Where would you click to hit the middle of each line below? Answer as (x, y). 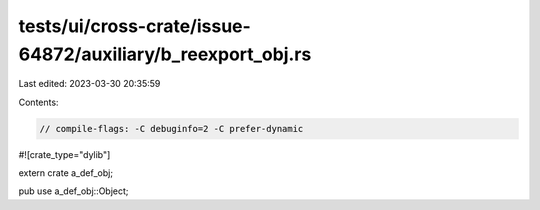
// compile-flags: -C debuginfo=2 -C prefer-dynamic (171, 128)
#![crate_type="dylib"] (64, 154)
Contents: (38, 102)
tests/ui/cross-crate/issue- (135, 26)
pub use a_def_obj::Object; (73, 191)
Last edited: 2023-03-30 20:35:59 (89, 84)
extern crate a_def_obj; (66, 173)
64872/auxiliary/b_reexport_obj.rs (165, 54)
